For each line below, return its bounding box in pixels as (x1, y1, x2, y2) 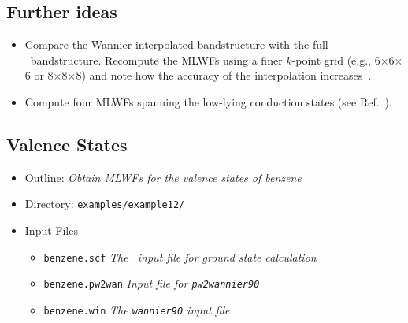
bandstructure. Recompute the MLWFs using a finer (30, 51, 283, 68)
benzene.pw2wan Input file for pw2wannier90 (43, 275, 260, 291)
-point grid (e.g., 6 (291, 51, 380, 68)
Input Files (24, 222, 78, 239)
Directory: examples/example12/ (24, 195, 185, 212)
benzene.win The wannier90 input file (43, 301, 230, 317)
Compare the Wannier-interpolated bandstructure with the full (24, 36, 328, 53)
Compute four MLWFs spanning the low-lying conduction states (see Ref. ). (24, 93, 392, 110)
